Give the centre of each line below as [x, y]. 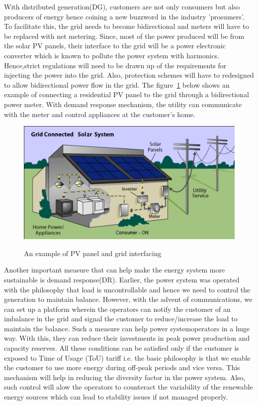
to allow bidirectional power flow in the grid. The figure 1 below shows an [117, 84]
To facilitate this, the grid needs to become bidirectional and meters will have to [127, 26]
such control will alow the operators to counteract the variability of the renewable [129, 387]
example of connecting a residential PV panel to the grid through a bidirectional [127, 94]
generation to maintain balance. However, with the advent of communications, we [128, 299]
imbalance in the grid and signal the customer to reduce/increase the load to [121, 319]
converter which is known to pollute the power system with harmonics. [112, 55]
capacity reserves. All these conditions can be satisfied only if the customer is [122, 348]
